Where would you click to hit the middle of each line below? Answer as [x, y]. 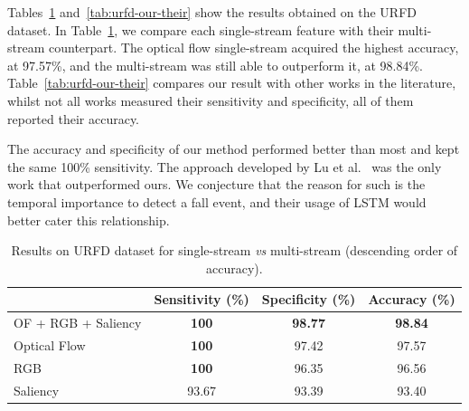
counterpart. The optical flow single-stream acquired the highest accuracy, [253, 48]
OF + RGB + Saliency [78, 323]
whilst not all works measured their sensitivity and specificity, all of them [211, 100]
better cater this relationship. [89, 220]
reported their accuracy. [74, 118]
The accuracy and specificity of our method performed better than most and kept [234, 149]
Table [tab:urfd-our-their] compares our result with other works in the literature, [232, 83]
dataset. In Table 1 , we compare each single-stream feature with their [201, 29]
